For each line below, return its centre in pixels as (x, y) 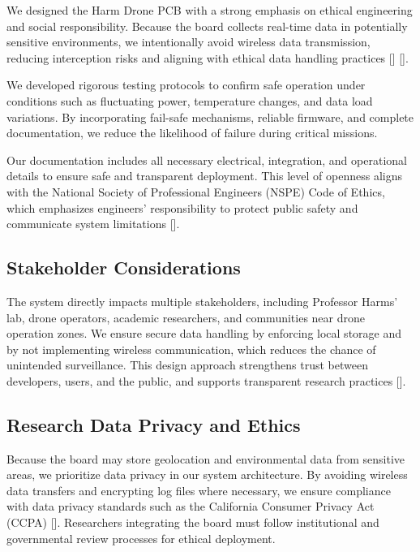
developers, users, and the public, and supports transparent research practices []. (206, 380)
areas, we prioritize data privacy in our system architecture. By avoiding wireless (207, 474)
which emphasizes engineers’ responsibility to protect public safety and (182, 207)
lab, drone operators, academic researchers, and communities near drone (186, 317)
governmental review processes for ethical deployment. (141, 538)
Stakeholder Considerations (124, 267)
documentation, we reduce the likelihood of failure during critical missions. (192, 133)
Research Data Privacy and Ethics (154, 424)
